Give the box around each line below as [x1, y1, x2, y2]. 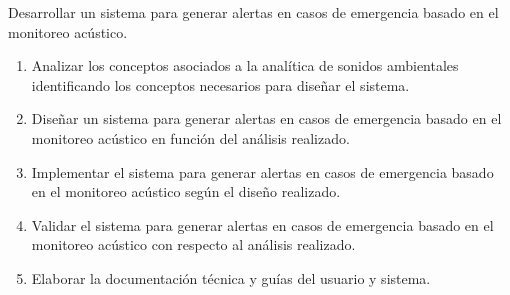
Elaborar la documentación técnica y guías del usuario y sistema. [31, 267, 431, 288]
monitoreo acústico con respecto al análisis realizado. [31, 234, 356, 255]
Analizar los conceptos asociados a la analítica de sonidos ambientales [31, 55, 459, 76]
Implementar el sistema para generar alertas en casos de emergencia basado [31, 161, 494, 182]
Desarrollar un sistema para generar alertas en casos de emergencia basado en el [8, 2, 499, 22]
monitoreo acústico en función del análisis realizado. [31, 127, 350, 148]
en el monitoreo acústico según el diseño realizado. [31, 181, 341, 202]
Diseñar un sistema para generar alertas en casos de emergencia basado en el [31, 108, 502, 129]
